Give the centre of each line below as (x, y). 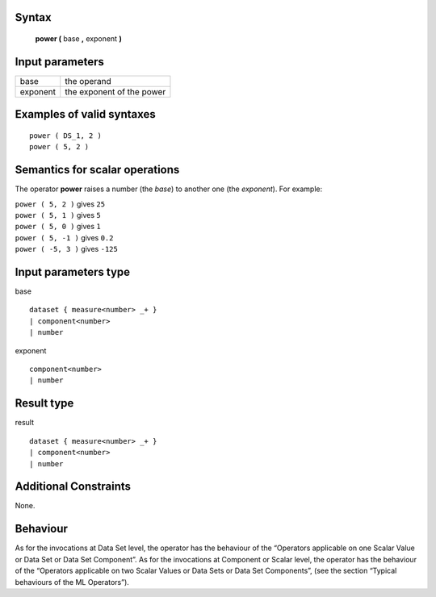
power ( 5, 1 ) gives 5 (58, 215)
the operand (88, 81)
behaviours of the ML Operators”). (72, 582)
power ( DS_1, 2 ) (66, 136)
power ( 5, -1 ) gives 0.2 (64, 237)
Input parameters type (73, 272)
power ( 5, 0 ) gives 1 (58, 227)
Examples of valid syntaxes (86, 114)
